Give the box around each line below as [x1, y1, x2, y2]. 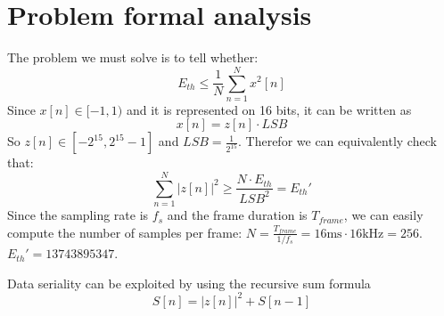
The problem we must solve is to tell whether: [7, 48, 259, 67]
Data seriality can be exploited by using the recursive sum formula [7, 273, 371, 292]
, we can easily [343, 206, 423, 224]
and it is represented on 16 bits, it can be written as [126, 100, 412, 118]
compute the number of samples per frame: [7, 223, 243, 241]
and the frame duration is [167, 206, 308, 224]
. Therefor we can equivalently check [238, 132, 437, 150]
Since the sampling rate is [7, 206, 149, 224]
